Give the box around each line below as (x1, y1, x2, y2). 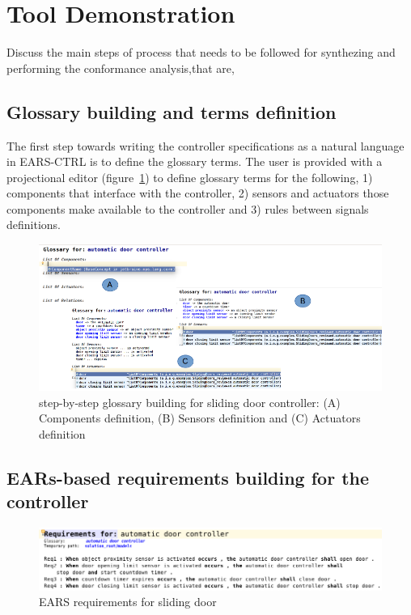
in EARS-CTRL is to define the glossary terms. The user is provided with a (6, 153, 383, 170)
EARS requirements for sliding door (39, 593, 217, 610)
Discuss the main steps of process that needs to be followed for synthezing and (6, 44, 396, 61)
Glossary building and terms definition (6, 99, 337, 124)
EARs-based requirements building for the (6, 465, 370, 490)
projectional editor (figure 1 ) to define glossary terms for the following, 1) (6, 168, 373, 185)
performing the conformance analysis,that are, (6, 59, 235, 76)
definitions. (6, 216, 61, 233)
